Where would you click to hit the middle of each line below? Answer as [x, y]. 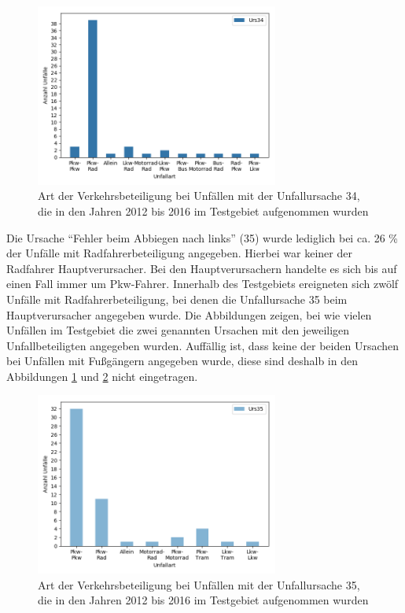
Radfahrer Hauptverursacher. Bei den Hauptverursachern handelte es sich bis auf [202, 268]
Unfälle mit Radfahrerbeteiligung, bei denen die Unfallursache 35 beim [177, 299]
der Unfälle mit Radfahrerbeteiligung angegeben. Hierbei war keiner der [179, 253]
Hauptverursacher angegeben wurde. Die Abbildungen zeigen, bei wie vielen [189, 314]
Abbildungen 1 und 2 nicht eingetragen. [102, 376]
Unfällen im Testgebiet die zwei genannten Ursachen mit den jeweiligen [178, 330]
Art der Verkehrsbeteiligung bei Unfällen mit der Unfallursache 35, [199, 584]
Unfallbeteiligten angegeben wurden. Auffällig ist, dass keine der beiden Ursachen [202, 345]
